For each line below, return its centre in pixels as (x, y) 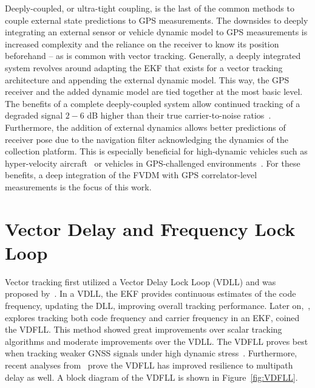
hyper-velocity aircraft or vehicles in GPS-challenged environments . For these (153, 163)
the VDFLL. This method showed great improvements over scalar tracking (144, 329)
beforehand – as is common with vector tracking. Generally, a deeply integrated (153, 56)
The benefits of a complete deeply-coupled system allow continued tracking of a (153, 103)
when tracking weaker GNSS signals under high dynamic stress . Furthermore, (151, 353)
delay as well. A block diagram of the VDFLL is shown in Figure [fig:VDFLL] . (151, 377)
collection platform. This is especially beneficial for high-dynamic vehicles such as (156, 151)
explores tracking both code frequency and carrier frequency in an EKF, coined (152, 317)
